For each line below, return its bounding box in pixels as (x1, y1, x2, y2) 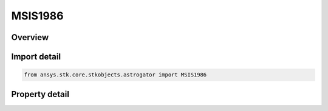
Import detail (11, 52, 61, 62)
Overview (11, 32, 49, 42)
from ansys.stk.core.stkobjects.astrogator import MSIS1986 (24, 72, 207, 78)
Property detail (11, 89, 70, 99)
